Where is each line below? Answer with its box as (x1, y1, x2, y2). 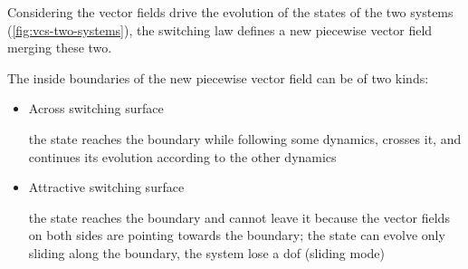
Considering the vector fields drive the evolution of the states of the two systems (7, 3, 454, 21)
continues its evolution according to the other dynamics (28, 147, 337, 166)
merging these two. (7, 38, 112, 57)
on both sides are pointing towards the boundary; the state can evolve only (28, 226, 445, 245)
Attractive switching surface (28, 178, 185, 197)
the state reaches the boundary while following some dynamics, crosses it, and (28, 129, 462, 148)
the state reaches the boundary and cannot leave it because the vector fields (28, 207, 450, 226)
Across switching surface (28, 99, 164, 118)
